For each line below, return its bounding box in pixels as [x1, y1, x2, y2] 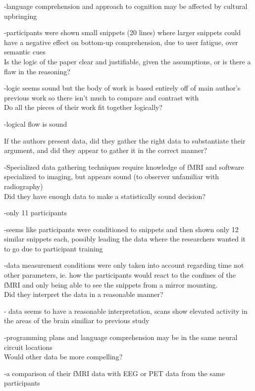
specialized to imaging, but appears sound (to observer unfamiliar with [4, 171, 219, 182]
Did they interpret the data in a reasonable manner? [4, 289, 163, 299]
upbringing [4, 10, 37, 21]
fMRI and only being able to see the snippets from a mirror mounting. [4, 279, 218, 290]
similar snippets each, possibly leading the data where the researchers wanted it [4, 234, 246, 244]
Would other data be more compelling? [4, 351, 123, 362]
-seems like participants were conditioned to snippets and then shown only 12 [4, 224, 239, 234]
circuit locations [4, 342, 52, 352]
